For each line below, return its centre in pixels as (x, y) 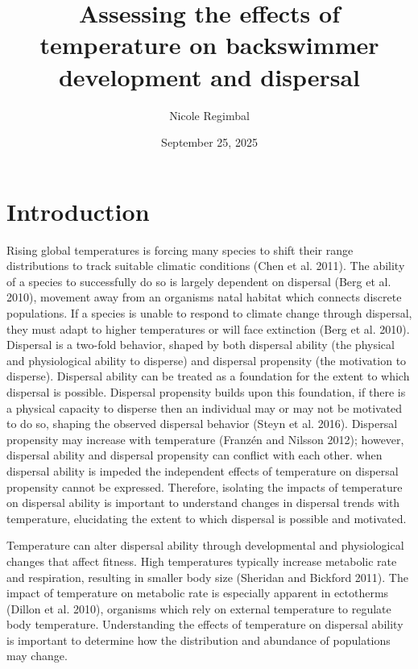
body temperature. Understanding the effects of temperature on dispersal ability (205, 624)
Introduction (78, 211)
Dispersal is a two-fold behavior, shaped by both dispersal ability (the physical (201, 345)
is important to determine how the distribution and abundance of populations (199, 640)
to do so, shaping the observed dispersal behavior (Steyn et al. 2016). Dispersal (202, 424)
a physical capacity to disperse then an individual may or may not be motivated (205, 407)
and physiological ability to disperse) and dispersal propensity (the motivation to (207, 360)
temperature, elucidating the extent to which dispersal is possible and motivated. (207, 518)
